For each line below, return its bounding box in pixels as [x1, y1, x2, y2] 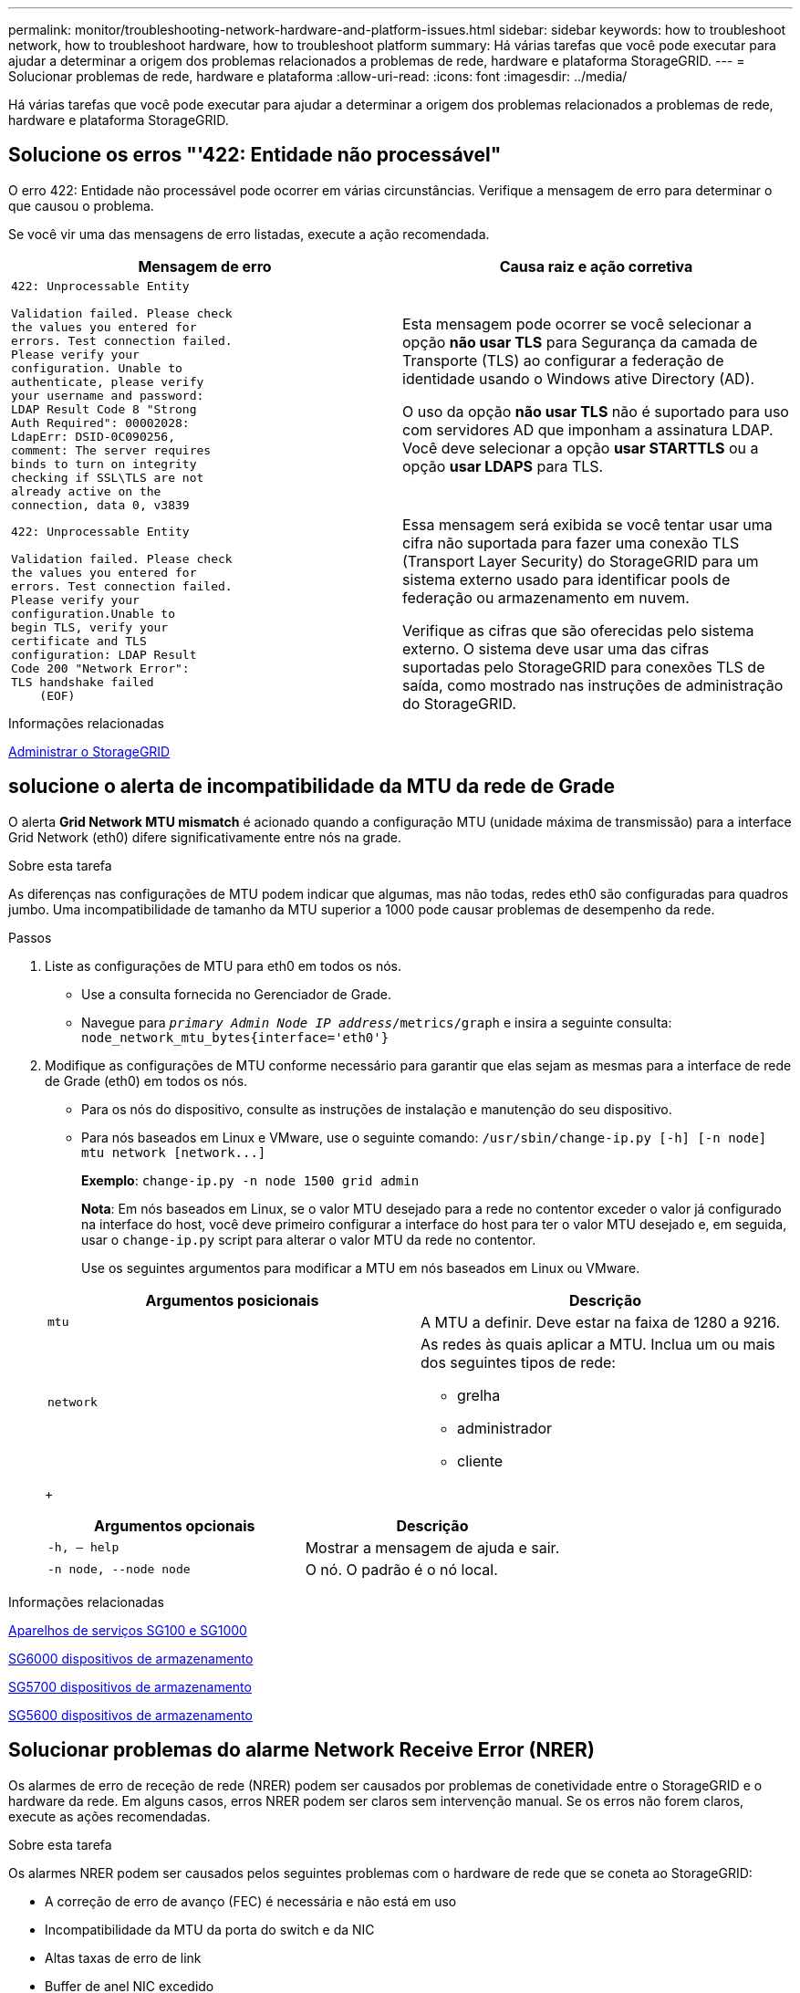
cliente [457, 1451, 504, 1470]
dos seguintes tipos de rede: [421, 1352, 616, 1372]
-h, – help [47, 1540, 119, 1555]
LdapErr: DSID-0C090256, [11, 429, 176, 443]
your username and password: [11, 388, 204, 402]
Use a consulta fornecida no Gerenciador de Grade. [81, 986, 392, 1002]
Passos [8, 929, 52, 945]
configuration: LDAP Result [11, 648, 197, 663]
